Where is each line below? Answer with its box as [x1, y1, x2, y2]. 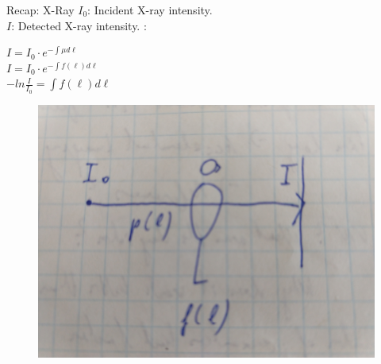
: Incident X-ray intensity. [87, 2, 213, 17]
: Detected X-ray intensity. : [11, 17, 147, 33]
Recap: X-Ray [6, 2, 75, 17]
